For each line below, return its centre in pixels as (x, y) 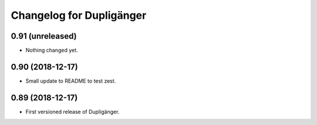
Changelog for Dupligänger (79, 15)
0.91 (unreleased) (44, 36)
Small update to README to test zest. (71, 81)
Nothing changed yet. (52, 50)
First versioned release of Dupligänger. (72, 112)
